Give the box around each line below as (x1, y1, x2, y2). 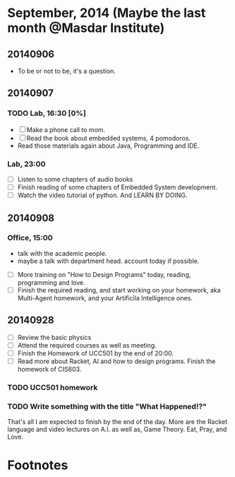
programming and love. (17, 278, 86, 287)
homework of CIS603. (17, 365, 82, 374)
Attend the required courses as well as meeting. (17, 341, 157, 349)
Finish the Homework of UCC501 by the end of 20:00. (17, 348, 174, 358)
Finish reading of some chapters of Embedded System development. (17, 183, 217, 192)
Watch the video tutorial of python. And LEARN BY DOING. (17, 191, 188, 199)
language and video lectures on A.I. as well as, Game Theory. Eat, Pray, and (7, 425, 227, 434)
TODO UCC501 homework (7, 382, 98, 392)
